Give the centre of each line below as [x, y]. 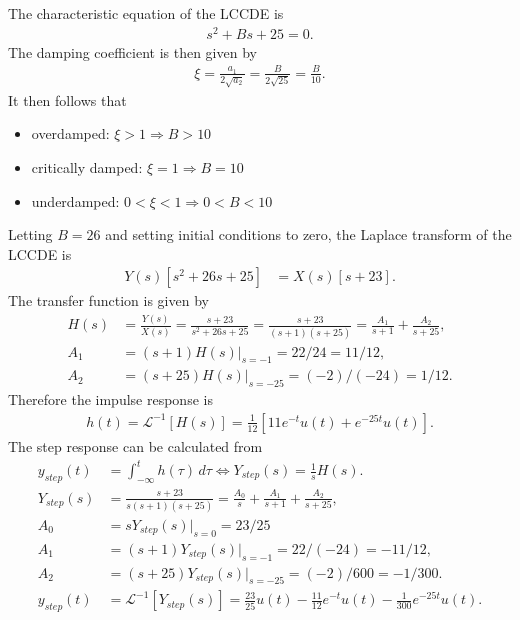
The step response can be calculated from [135, 445]
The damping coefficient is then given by [132, 51]
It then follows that [67, 99]
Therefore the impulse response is [110, 399]
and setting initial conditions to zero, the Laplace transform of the [308, 234]
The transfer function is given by [108, 300]
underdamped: [75, 200]
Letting [30, 234]
